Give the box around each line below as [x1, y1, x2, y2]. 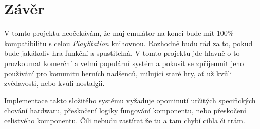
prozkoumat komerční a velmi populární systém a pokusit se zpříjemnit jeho [4, 57, 244, 68]
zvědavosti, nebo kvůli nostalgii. [4, 78, 105, 89]
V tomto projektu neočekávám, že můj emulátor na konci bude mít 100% [4, 28, 234, 38]
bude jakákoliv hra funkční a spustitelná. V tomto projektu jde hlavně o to [4, 48, 240, 58]
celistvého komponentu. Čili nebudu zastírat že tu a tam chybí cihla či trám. [4, 115, 245, 125]
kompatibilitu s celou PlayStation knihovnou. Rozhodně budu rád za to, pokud [4, 37, 253, 48]
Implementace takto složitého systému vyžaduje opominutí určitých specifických [4, 95, 256, 105]
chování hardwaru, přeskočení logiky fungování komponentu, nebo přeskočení [4, 105, 246, 116]
